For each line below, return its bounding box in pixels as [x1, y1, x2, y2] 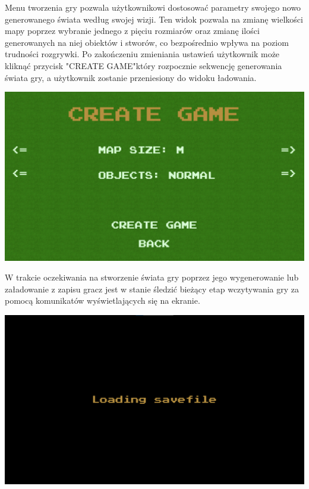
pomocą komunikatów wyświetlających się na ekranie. [5, 294, 200, 307]
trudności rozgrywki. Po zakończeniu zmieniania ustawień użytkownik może [5, 48, 280, 60]
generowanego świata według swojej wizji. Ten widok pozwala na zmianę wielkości [5, 13, 303, 25]
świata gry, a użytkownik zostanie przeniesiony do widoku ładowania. [5, 71, 257, 83]
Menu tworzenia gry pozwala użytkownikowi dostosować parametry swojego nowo [5, 1, 301, 13]
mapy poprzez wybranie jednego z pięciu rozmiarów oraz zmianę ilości [5, 24, 260, 37]
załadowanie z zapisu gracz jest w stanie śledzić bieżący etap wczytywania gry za [5, 282, 299, 295]
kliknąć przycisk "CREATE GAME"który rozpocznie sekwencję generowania [5, 59, 282, 71]
